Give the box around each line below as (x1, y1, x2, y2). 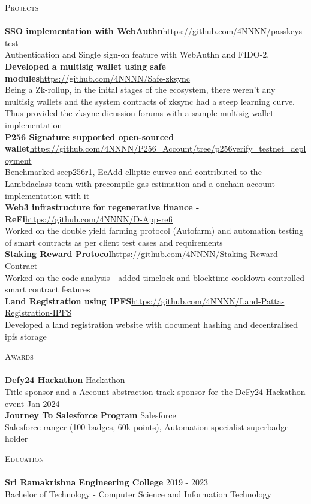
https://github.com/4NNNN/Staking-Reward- (111, 248, 281, 260)
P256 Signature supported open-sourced (5, 130, 174, 143)
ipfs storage (5, 330, 47, 342)
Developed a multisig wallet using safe (5, 59, 166, 72)
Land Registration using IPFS (5, 294, 132, 307)
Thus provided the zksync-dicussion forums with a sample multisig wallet (5, 107, 274, 119)
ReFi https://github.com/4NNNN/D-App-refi (5, 212, 173, 225)
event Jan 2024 (5, 397, 60, 409)
